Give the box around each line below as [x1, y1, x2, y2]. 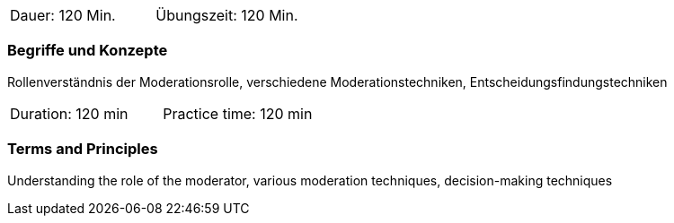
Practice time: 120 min [163, 104, 313, 123]
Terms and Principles [7, 140, 158, 159]
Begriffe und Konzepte [7, 41, 168, 60]
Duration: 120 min [10, 104, 129, 123]
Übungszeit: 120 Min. [155, 6, 298, 24]
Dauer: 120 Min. [10, 6, 116, 24]
